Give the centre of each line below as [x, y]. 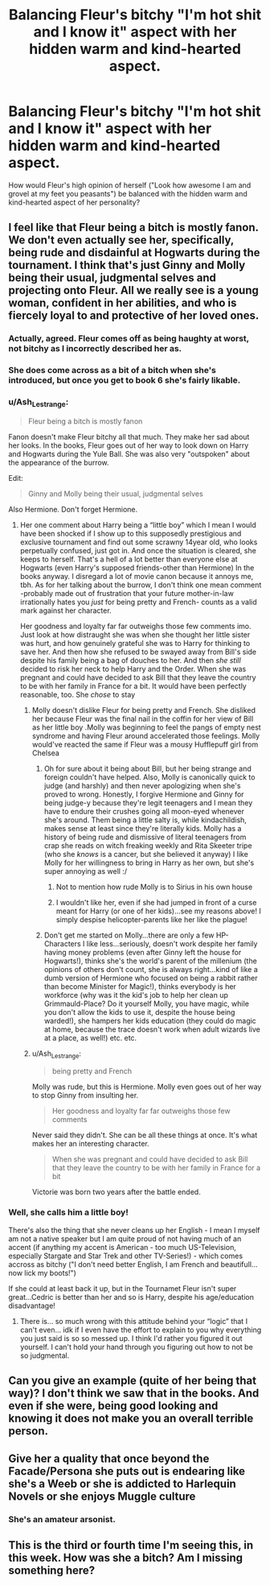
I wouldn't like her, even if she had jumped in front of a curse [156, 902]
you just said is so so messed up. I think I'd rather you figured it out [131, 1338]
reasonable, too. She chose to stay [77, 694]
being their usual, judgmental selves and [112, 278]
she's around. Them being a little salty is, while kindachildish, [145, 820]
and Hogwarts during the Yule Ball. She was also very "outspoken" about [129, 453]
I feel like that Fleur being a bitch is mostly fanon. [133, 228]
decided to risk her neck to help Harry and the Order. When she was [133, 668]
